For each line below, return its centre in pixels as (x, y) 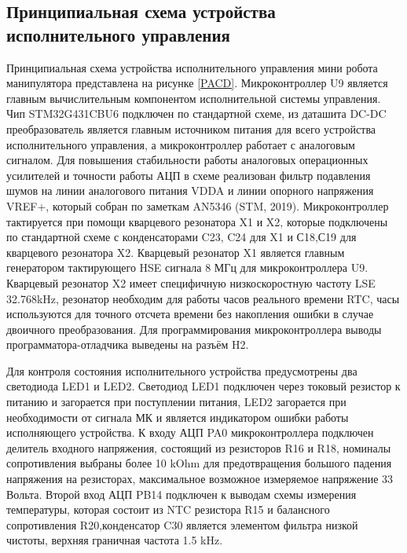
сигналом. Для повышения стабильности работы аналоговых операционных (187, 160)
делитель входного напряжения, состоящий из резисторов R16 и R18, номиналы (199, 447)
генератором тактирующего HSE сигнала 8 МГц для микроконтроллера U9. (187, 267)
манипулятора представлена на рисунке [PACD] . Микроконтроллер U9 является (197, 83)
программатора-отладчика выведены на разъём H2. (128, 344)
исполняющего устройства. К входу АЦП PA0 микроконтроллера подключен (190, 432)
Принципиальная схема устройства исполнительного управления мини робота (192, 67)
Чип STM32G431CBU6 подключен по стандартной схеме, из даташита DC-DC (196, 114)
